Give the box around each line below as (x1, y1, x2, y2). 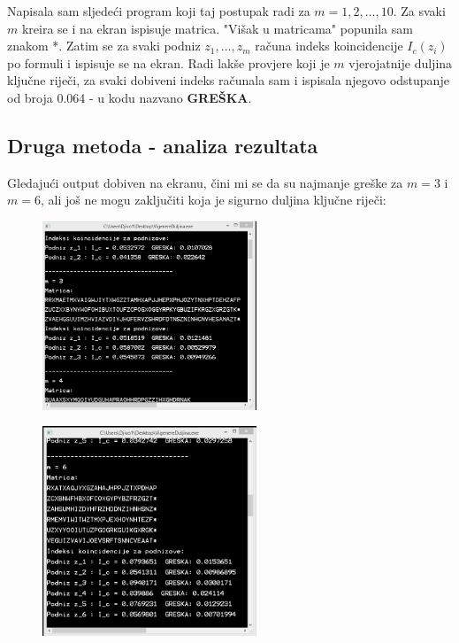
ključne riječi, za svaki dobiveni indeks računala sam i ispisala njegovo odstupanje (7, 71, 449, 89)
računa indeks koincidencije (255, 36, 403, 55)
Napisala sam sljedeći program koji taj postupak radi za (7, 2, 310, 19)
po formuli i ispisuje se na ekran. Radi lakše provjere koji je (7, 53, 330, 72)
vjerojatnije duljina (348, 53, 453, 72)
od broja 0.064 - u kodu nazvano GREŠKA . (7, 88, 252, 106)
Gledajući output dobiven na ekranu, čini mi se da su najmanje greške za (7, 173, 403, 191)
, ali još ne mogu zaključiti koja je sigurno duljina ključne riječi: (40, 190, 386, 209)
